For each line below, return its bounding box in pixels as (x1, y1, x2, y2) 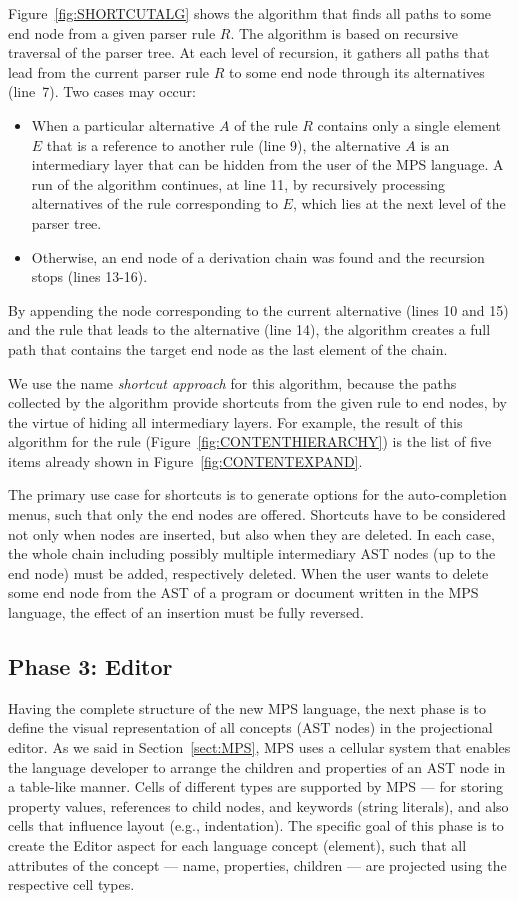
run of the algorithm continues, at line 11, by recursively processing (31, 173, 445, 194)
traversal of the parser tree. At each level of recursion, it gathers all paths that (8, 42, 490, 63)
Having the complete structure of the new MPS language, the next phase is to (8, 697, 487, 718)
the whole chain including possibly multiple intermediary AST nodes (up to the (8, 543, 496, 564)
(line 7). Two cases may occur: (8, 81, 196, 102)
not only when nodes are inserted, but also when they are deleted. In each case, (8, 523, 495, 544)
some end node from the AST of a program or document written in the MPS (8, 582, 479, 603)
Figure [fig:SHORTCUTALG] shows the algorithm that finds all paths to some (8, 3, 492, 23)
